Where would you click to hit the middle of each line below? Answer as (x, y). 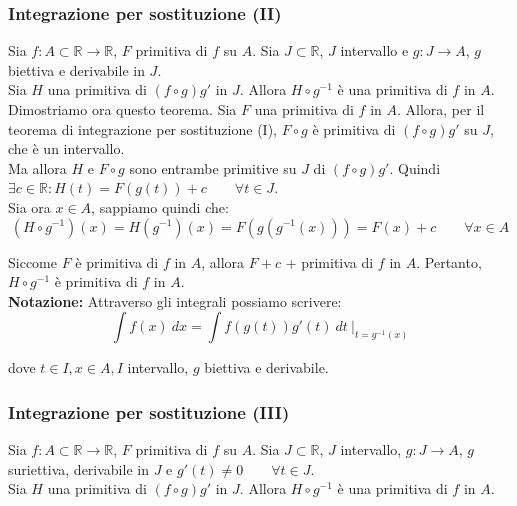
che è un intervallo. (66, 148)
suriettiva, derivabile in (78, 468)
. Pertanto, (449, 261)
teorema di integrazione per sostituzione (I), (142, 128)
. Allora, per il (440, 109)
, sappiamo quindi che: (160, 206)
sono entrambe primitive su (213, 167)
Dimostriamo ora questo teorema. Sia (122, 109)
